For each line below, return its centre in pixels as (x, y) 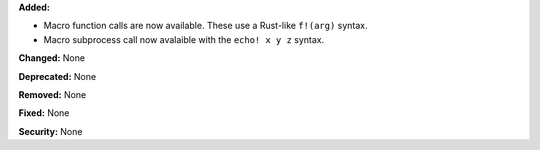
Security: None (50, 131)
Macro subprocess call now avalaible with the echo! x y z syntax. (184, 39)
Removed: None (52, 94)
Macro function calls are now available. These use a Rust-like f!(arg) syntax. (206, 26)
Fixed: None (44, 113)
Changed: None (51, 58)
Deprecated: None (57, 76)
